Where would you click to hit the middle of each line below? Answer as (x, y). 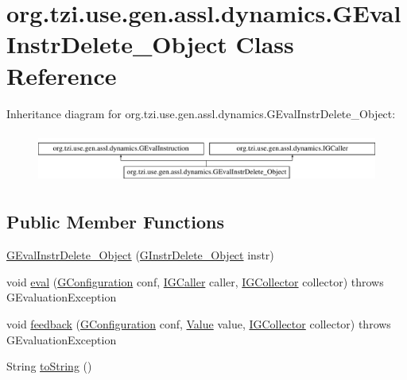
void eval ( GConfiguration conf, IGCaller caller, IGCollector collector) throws (195, 281)
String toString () (49, 366)
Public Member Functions (115, 222)
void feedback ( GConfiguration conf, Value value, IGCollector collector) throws (199, 324)
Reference (62, 75)
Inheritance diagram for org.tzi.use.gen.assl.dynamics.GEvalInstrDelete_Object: (201, 113)
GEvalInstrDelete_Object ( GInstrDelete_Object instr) (140, 255)
